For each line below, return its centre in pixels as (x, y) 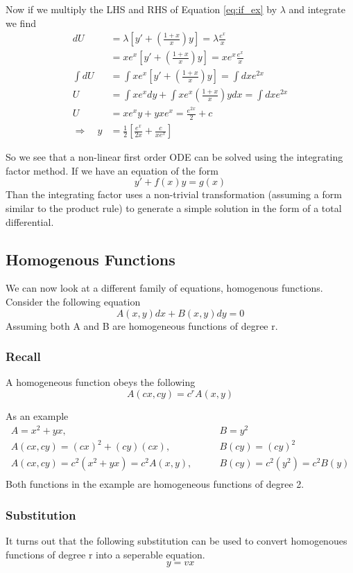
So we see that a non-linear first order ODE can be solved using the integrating (174, 157)
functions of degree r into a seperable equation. (105, 554)
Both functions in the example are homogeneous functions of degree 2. (155, 484)
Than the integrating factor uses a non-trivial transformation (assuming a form (174, 194)
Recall (23, 356)
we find (21, 23)
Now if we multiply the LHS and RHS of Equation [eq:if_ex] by (141, 9)
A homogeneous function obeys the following (101, 382)
